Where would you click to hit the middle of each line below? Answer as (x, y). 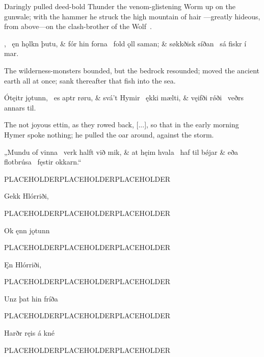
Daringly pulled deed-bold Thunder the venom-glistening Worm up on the (120, 6)
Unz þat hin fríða (31, 298)
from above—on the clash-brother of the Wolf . (78, 26)
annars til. (20, 107)
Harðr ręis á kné (29, 333)
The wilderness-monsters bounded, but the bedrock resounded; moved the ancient (132, 70)
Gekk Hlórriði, (27, 196)
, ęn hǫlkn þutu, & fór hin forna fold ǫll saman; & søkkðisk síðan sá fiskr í (125, 43)
